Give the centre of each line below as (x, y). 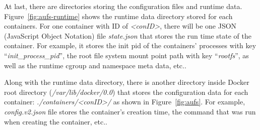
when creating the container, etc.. (56, 121)
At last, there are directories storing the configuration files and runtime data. (123, 6)
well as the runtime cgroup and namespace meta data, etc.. (95, 65)
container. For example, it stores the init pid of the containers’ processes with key (130, 45)
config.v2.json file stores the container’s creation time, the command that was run (130, 111)
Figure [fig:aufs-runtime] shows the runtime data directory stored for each (118, 16)
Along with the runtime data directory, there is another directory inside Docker (127, 82)
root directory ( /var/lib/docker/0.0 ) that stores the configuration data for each (126, 92)
